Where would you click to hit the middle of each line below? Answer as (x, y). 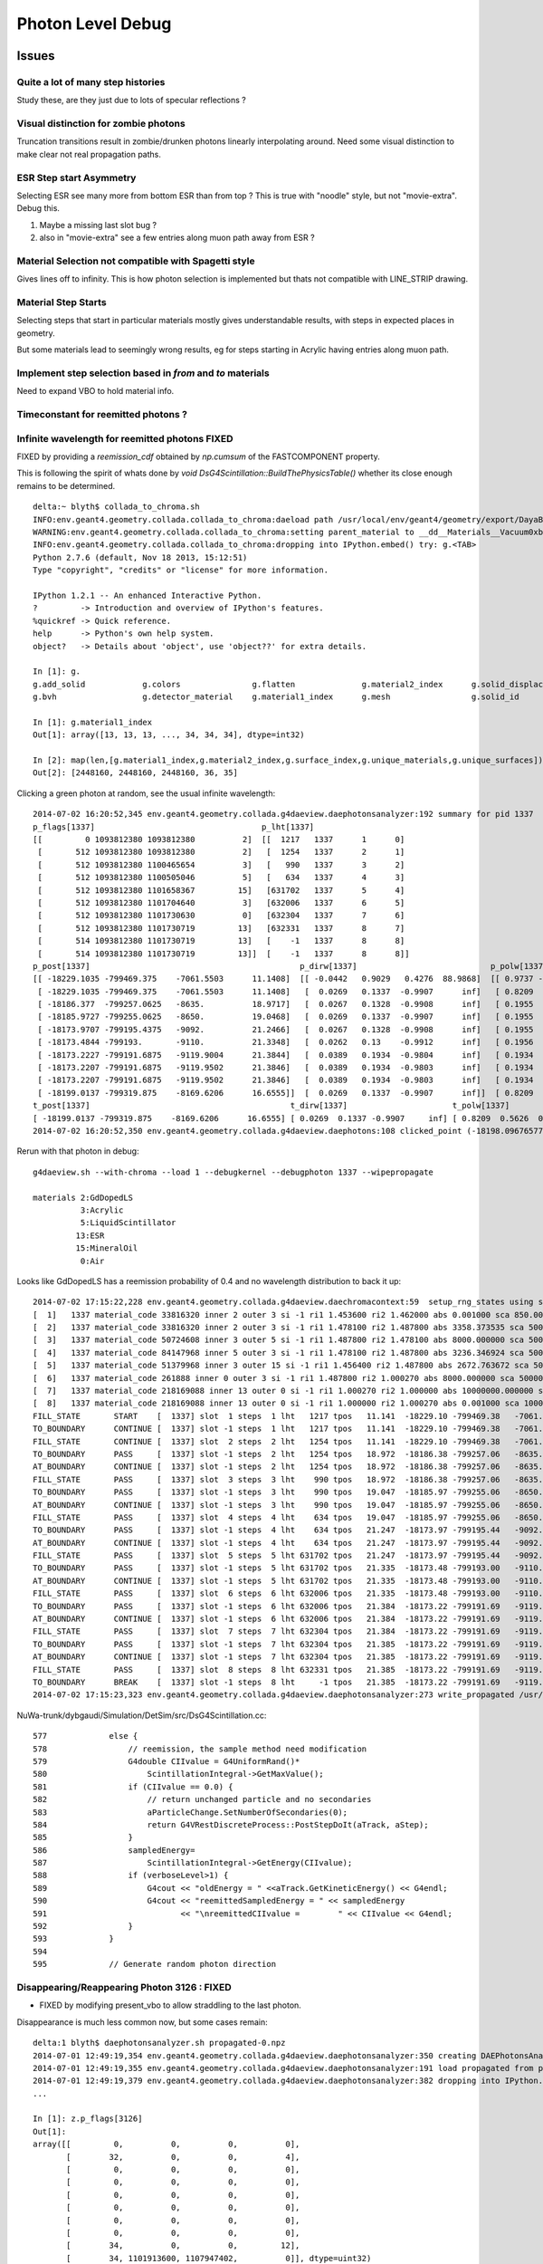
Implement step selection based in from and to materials (143, 373)
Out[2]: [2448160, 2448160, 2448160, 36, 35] (136, 773)
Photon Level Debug (94, 24)
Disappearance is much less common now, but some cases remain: (143, 2022)
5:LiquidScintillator (128, 1223)
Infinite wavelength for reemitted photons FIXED (125, 438)
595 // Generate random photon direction (154, 1964)
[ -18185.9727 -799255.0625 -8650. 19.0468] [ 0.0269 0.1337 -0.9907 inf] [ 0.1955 (286, 1017)
